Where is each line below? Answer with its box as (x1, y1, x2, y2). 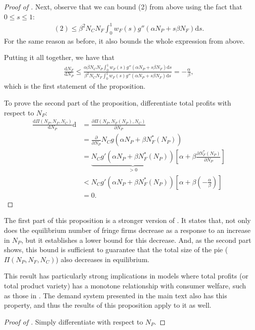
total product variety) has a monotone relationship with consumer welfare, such (4, 280, 246, 291)
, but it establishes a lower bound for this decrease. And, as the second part (21, 234, 252, 245)
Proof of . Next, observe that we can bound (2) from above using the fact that (4, 1, 243, 11)
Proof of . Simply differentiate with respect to (4, 316, 143, 327)
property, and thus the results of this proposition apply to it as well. (4, 300, 211, 310)
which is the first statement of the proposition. (4, 81, 146, 91)
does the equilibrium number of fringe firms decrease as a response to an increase (4, 225, 251, 235)
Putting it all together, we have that (4, 52, 115, 62)
